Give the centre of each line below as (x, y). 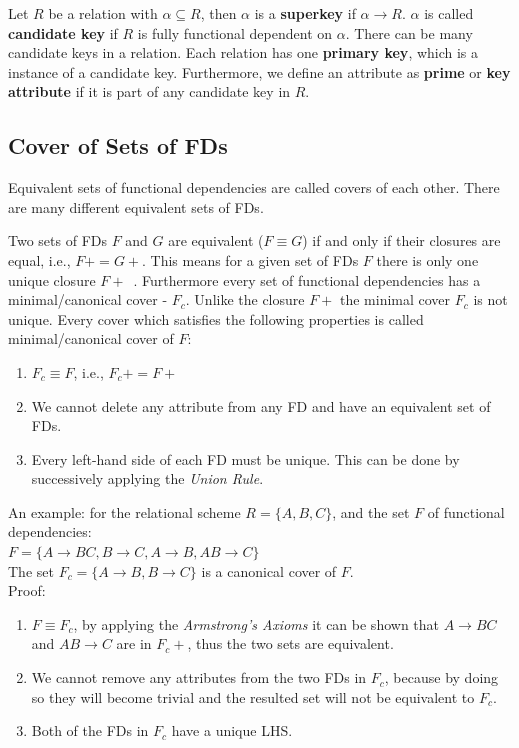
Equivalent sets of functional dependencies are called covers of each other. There (254, 187)
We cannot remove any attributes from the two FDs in (199, 677)
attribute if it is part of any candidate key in (149, 91)
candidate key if (63, 32)
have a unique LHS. (232, 730)
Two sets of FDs (57, 240)
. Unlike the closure (245, 299)
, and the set (371, 511)
